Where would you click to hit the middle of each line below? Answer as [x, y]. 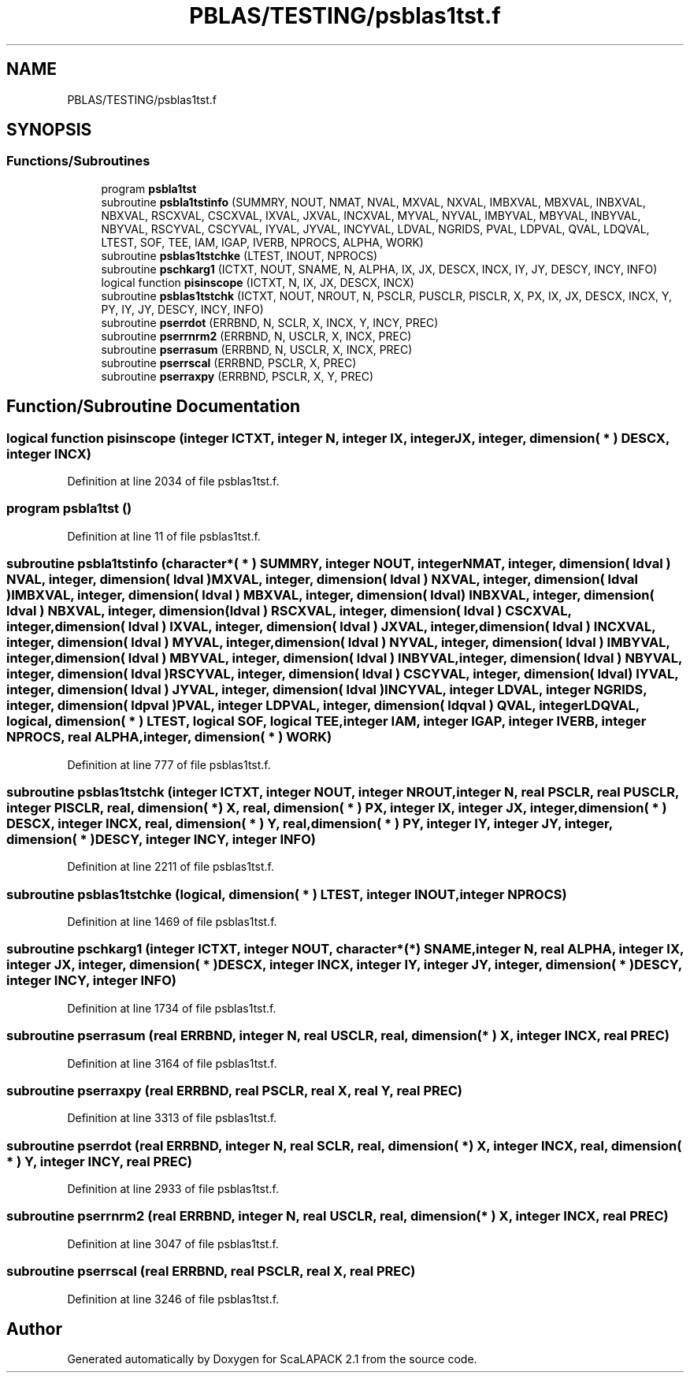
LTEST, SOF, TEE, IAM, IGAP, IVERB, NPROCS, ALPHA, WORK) [262, 242]
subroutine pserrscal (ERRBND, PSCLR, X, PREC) [229, 362]
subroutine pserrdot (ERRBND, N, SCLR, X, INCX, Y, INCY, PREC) [270, 322]
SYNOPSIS [49, 130]
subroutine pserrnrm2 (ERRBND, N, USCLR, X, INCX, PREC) [256, 336]
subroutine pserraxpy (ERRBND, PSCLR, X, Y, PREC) [237, 376]
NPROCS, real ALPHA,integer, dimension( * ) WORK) [169, 737]
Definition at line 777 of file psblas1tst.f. [169, 764]
